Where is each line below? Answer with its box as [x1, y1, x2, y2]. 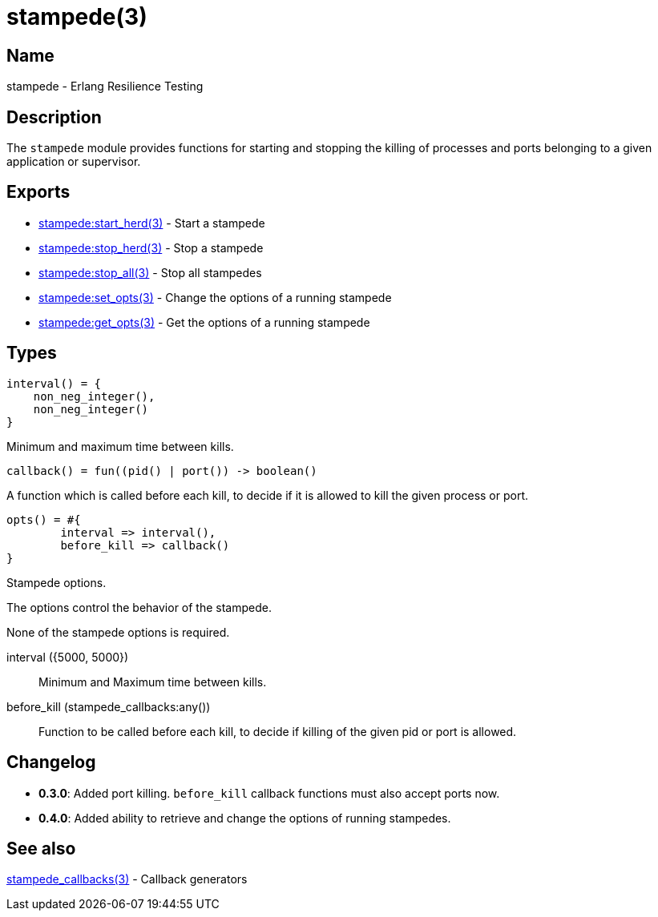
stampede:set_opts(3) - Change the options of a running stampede [38, 290, 392, 304]
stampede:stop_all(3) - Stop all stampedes [38, 265, 262, 280]
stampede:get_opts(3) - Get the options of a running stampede [38, 315, 370, 329]
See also [6, 838, 76, 859]
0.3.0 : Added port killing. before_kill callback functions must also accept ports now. [38, 786, 500, 800]
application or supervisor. [6, 155, 141, 169]
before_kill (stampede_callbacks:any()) [6, 699, 211, 714]
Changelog [6, 752, 96, 773]
